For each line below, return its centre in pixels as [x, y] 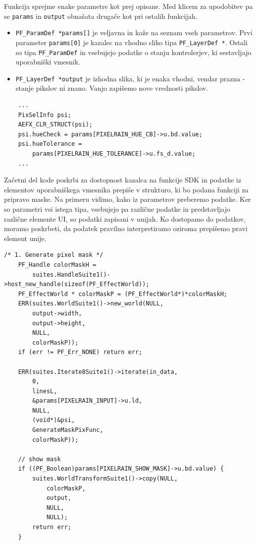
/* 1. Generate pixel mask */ [54, 255]
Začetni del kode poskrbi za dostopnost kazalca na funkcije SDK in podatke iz [123, 180]
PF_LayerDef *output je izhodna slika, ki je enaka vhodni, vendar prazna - [130, 78]
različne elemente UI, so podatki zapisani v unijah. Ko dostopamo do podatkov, [125, 218]
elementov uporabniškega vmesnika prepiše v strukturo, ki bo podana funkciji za [126, 189]
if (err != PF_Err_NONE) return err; [80, 352]
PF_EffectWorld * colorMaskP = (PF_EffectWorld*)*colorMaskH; [123, 294]
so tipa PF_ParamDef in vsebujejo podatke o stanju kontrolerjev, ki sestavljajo [133, 52]
